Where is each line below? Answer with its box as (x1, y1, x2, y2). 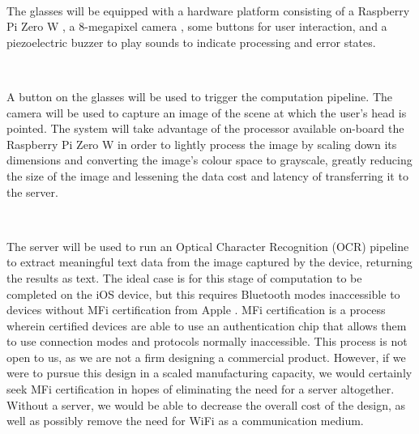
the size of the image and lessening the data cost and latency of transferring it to (6, 167, 408, 184)
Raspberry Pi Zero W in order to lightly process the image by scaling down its (6, 135, 397, 152)
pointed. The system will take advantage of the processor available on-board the (6, 120, 404, 137)
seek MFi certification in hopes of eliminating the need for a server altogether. (6, 381, 395, 398)
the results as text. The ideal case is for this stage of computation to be (6, 269, 362, 286)
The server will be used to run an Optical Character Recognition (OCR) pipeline (6, 237, 409, 254)
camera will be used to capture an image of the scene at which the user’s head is (6, 104, 407, 121)
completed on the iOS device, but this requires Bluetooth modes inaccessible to (6, 285, 400, 302)
